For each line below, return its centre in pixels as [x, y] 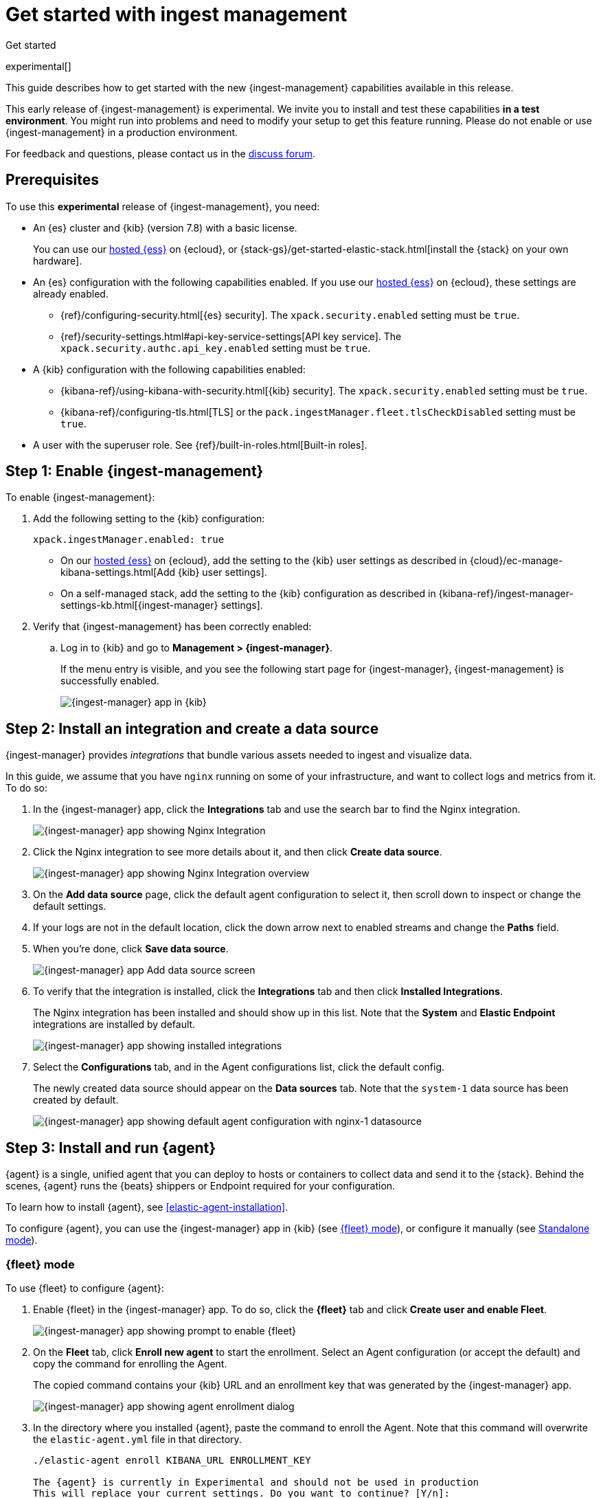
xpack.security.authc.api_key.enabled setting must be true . [216, 348]
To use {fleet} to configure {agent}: [85, 1288]
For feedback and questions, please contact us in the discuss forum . [161, 153]
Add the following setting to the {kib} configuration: [149, 519]
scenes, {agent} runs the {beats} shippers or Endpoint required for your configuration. [201, 1186]
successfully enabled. [110, 681]
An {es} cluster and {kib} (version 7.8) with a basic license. [165, 227]
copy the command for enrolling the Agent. [130, 1363]
